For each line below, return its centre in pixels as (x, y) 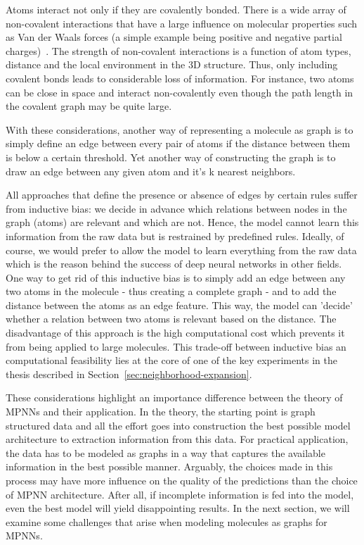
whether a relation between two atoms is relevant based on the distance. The (171, 319)
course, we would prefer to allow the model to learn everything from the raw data (181, 250)
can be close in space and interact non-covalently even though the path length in (180, 92)
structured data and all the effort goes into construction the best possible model (178, 425)
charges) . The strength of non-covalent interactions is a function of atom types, (178, 50)
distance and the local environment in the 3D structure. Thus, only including (172, 64)
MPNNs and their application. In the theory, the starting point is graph (161, 412)
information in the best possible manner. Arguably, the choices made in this (169, 466)
